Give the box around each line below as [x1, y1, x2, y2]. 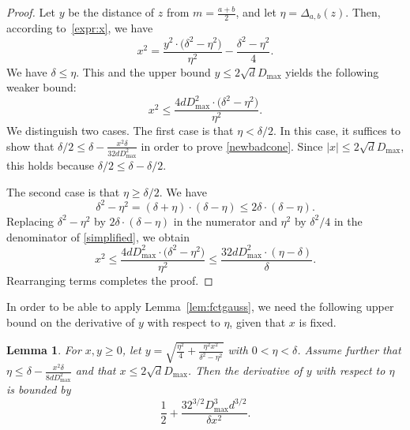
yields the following [285, 63, 379, 80]
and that [75, 362, 116, 378]
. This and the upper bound [76, 63, 211, 80]
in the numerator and [173, 212, 277, 229]
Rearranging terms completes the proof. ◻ [6, 271, 213, 288]
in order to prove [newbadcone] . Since [141, 137, 323, 154]
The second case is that [6, 183, 120, 200]
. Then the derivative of [187, 362, 303, 378]
